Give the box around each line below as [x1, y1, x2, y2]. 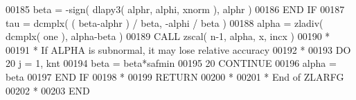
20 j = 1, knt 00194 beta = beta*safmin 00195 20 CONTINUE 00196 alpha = [6, 56, 337, 70]
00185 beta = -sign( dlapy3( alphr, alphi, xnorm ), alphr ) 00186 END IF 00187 [6, 2, 345, 16]
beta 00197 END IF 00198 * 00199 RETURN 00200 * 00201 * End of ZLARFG [6, 69, 344, 83]
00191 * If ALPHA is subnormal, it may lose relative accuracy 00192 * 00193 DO [6, 42, 351, 57]
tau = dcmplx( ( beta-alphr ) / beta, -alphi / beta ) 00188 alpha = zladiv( [6, 15, 323, 30]
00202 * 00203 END [6, 83, 90, 97]
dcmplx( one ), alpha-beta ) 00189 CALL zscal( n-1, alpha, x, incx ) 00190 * [6, 29, 330, 43]
